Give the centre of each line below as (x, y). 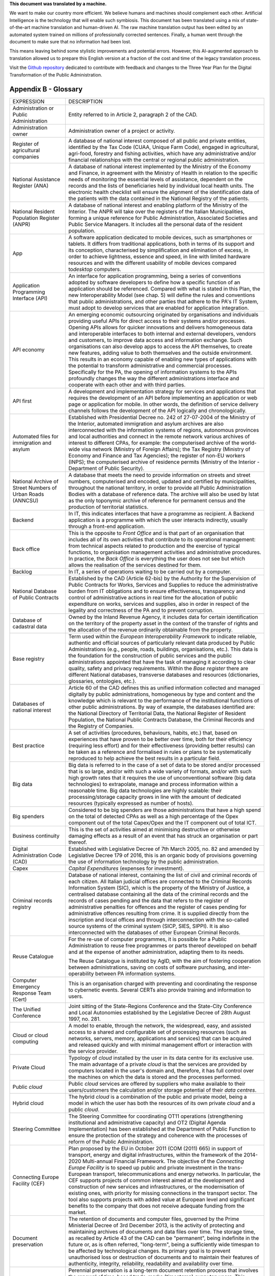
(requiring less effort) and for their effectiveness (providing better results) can (162, 746)
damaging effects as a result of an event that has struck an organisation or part (163, 836)
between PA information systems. (135, 974)
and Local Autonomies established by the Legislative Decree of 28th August (159, 1013)
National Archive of (35, 481)
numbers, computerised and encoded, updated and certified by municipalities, (162, 481)
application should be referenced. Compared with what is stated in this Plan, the (164, 289)
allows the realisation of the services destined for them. (135, 565)
